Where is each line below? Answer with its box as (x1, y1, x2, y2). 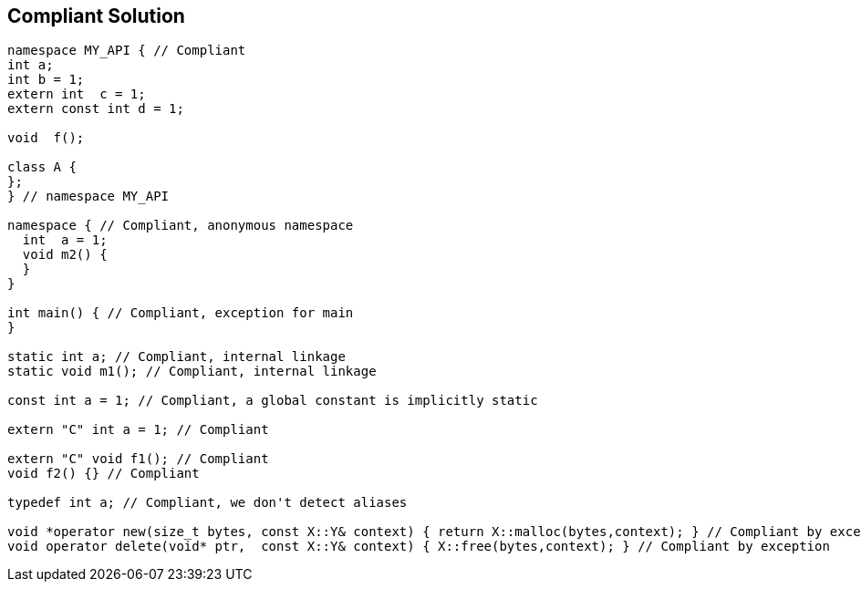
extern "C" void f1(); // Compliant (7, 451, 269, 467)
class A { (7, 160, 77, 175)
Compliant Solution (7, 5, 185, 27)
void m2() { (22, 247, 108, 263)
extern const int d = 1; (7, 101, 184, 117)
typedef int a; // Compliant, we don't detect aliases (7, 495, 408, 511)
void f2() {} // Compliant (7, 466, 200, 481)
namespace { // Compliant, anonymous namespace (7, 218, 354, 233)
